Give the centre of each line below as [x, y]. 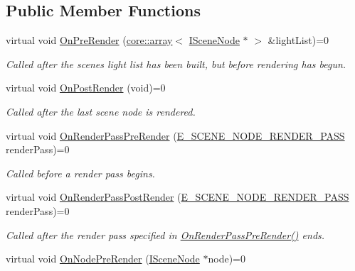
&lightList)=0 [298, 40]
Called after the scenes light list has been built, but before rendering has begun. [176, 63]
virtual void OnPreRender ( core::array [89, 40]
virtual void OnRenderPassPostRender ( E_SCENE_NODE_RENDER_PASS [177, 197]
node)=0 [227, 259]
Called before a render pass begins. [80, 173]
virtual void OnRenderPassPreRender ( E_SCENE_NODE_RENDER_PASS [175, 135]
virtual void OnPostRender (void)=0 [86, 88]
